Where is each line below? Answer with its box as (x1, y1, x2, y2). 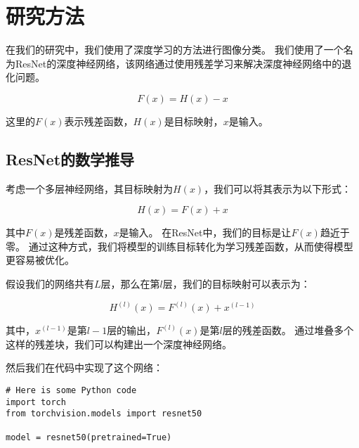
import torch (6, 397, 66, 407)
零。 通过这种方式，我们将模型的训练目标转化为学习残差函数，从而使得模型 (6, 238, 353, 253)
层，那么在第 (100, 276, 160, 291)
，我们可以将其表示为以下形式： (204, 181, 352, 196)
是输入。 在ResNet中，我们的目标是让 (119, 225, 292, 240)
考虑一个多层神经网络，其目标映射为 (6, 181, 173, 196)
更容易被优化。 (6, 252, 74, 267)
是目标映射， (164, 113, 223, 128)
